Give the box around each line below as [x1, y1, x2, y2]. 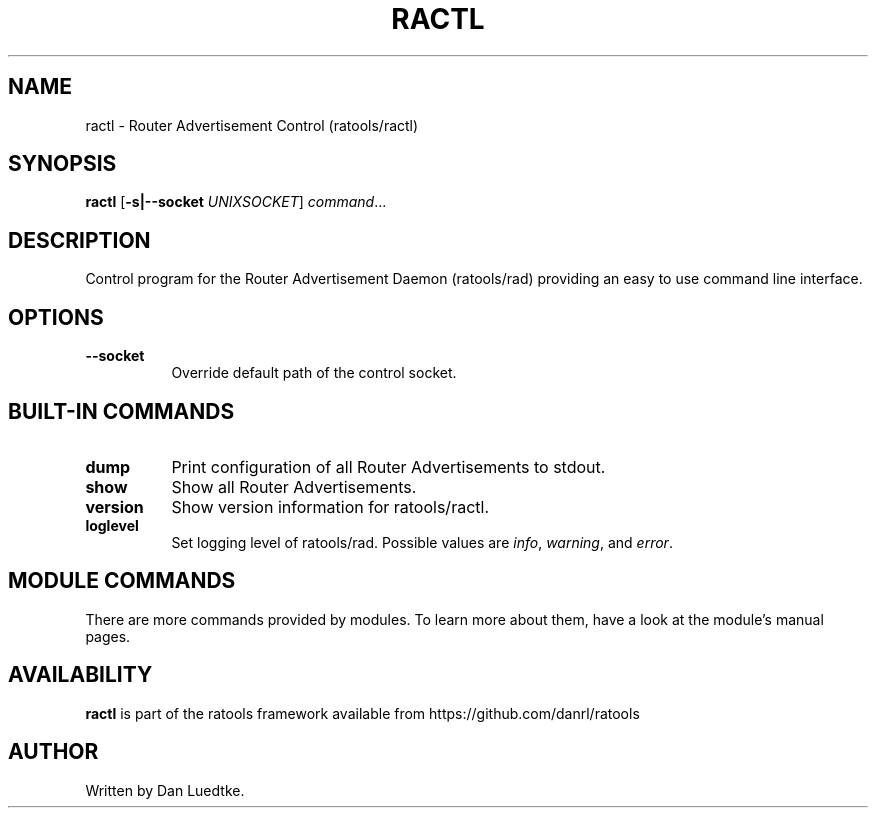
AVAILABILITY [8, 662, 153, 688]
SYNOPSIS [8, 151, 117, 177]
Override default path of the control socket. [171, 364, 457, 382]
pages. [85, 627, 131, 645]
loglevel [85, 516, 139, 534]
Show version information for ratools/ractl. [171, 496, 489, 517]
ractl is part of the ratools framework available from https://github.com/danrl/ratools [85, 704, 640, 722]
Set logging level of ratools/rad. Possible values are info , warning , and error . [171, 533, 673, 551]
